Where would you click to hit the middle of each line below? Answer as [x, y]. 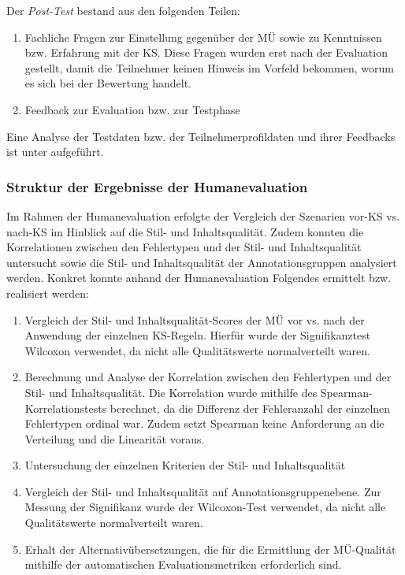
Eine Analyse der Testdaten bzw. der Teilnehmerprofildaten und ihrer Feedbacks [201, 136]
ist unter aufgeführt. [55, 152]
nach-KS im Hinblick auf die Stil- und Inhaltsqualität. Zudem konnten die [185, 231]
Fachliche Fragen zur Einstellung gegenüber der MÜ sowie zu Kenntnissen [203, 37]
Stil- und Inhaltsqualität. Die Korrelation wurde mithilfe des [171, 392]
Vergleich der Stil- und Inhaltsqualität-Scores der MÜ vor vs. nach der [195, 319]
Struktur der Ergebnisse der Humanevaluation [157, 186]
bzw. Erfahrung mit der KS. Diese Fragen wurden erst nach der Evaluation [206, 52]
